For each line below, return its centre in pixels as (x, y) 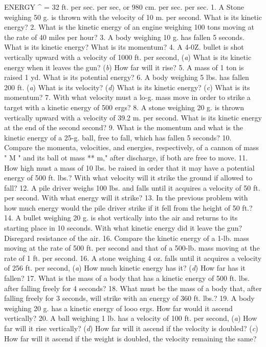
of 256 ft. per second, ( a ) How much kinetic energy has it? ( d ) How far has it (125, 268)
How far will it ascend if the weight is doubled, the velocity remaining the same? (130, 338)
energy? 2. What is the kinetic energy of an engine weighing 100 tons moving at (129, 27)
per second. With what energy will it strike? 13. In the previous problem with (126, 198)
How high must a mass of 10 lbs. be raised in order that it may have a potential (129, 167)
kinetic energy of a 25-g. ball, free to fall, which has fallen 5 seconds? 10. (118, 137)
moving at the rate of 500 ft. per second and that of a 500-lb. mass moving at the (132, 248)
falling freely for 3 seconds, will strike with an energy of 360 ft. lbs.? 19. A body (129, 298)
